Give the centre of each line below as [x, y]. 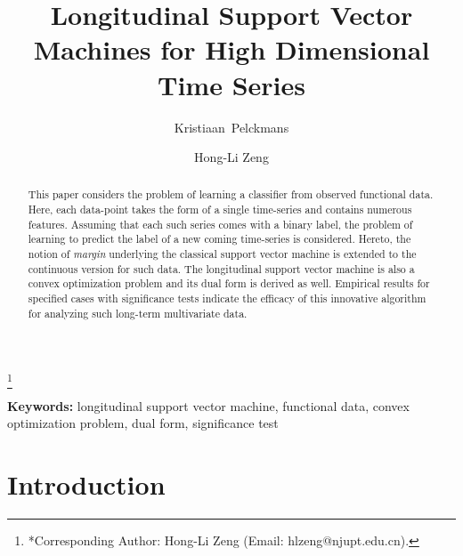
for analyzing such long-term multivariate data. [138, 313]
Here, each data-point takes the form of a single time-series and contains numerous [220, 210]
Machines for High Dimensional [231, 49]
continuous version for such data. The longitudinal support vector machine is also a [221, 268]
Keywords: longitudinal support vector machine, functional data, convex [208, 405]
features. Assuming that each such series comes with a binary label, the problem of [220, 224]
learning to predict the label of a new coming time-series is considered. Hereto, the [219, 239]
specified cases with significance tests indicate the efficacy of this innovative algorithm [227, 298]
